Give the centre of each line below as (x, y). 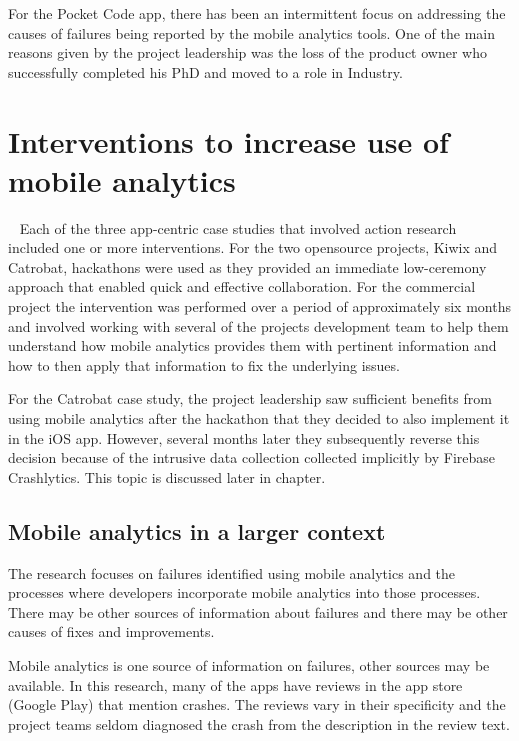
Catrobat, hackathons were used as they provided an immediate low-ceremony (247, 266)
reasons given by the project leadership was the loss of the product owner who (247, 52)
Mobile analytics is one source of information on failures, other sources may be (249, 664)
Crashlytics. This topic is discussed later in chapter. (167, 476)
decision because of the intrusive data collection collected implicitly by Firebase (252, 457)
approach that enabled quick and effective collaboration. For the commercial (242, 286)
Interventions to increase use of (228, 140)
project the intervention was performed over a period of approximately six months (259, 306)
